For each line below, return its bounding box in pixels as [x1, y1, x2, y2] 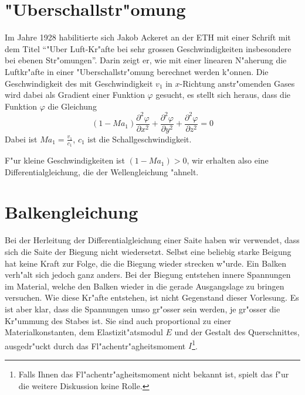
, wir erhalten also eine [187, 154, 269, 166]
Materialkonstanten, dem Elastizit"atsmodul [5, 326, 163, 338]
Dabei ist [5, 132, 38, 145]
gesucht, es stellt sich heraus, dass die [155, 88, 290, 101]
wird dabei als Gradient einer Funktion [5, 88, 145, 101]
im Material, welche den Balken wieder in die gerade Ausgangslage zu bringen [5, 280, 284, 292]
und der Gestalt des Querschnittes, [174, 326, 300, 338]
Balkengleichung [5, 200, 138, 224]
